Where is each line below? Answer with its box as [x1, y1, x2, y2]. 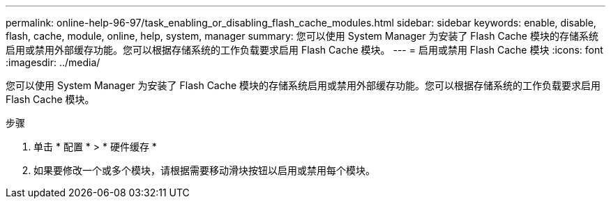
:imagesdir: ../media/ [6, 56, 100, 68]
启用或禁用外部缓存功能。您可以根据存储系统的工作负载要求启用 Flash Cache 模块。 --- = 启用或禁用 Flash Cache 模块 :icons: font [6, 44, 603, 56]
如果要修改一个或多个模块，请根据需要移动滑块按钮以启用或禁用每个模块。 [33, 164, 375, 176]
